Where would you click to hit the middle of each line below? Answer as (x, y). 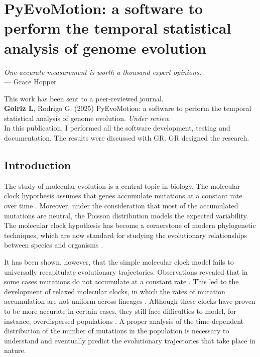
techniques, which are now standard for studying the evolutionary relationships (126, 235)
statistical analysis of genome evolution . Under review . (88, 118)
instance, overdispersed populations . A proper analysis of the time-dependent (124, 321)
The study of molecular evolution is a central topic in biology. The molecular (122, 186)
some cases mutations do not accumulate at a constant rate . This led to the (121, 281)
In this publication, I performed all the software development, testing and (117, 128)
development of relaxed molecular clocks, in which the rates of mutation (115, 291)
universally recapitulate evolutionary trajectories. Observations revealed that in (126, 271)
